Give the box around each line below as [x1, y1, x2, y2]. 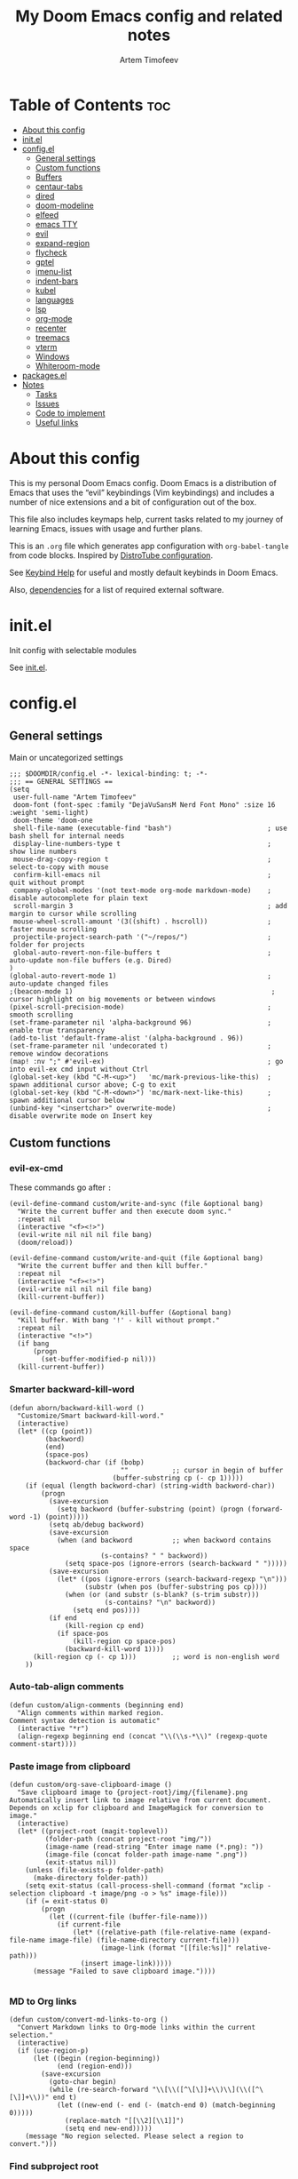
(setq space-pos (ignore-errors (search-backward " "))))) [65, 1559, 288, 1568]
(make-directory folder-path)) [32, 1873, 149, 1883]
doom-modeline [35, 200, 95, 211]
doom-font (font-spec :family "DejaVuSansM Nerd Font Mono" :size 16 [12, 800, 276, 810]
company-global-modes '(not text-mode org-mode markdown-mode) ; [12, 886, 272, 895]
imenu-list [35, 266, 73, 276]
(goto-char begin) [48, 2078, 117, 2087]
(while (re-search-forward [48, 2086, 149, 2095]
